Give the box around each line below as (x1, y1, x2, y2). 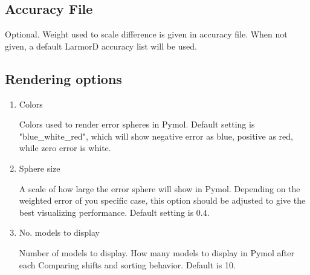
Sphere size (19, 161, 60, 174)
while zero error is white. (19, 141, 111, 154)
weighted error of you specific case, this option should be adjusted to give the (19, 194, 306, 207)
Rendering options (5, 69, 122, 88)
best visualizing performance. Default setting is (19, 205, 194, 218)
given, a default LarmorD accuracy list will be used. (5, 39, 197, 52)
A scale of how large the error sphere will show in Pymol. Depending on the (19, 182, 300, 195)
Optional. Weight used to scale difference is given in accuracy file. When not (5, 28, 288, 40)
